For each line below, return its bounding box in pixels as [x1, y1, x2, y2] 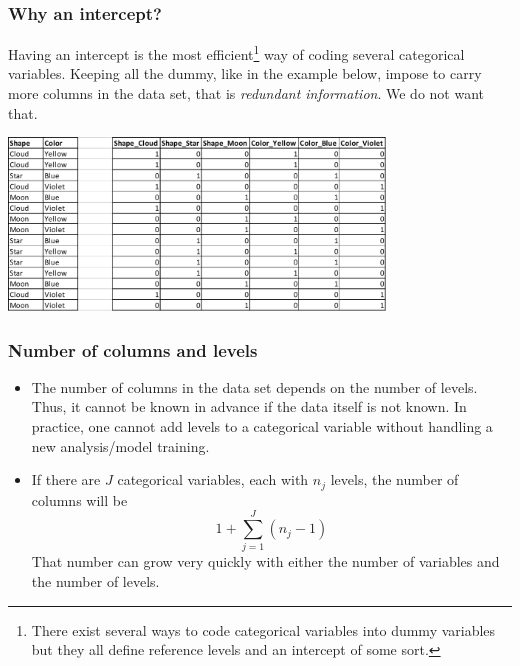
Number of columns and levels [8, 337, 258, 362]
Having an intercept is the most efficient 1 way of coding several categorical [8, 41, 465, 64]
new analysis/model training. [31, 435, 210, 456]
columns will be [31, 489, 128, 510]
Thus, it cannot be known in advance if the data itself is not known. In [31, 396, 467, 417]
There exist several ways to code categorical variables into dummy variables [31, 619, 496, 640]
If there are [31, 469, 101, 490]
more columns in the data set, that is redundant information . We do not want [8, 83, 484, 104]
